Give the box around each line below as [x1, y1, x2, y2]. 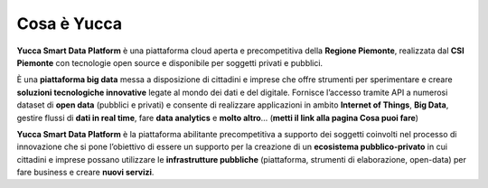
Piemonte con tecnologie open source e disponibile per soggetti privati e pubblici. [16, 57, 324, 68]
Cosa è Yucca [16, 14, 123, 33]
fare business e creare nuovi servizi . [16, 167, 155, 178]
